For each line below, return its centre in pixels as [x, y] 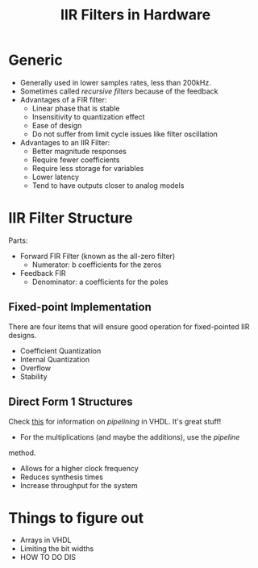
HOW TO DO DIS [48, 558]
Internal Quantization [55, 359]
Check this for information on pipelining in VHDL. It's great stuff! [115, 421]
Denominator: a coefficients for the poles [100, 282]
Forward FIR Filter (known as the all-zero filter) [98, 256]
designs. [23, 335]
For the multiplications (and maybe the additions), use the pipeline [130, 436]
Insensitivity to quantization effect [88, 117]
